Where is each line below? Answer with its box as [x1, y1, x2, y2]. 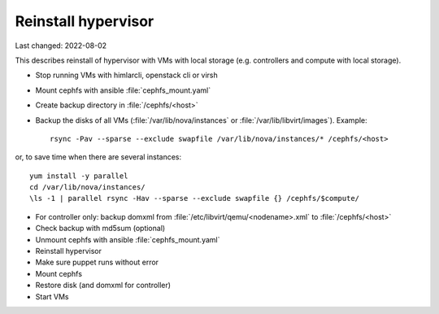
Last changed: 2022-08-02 [15, 41, 107, 50]
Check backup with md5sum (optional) [35, 224, 166, 233]
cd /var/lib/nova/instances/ [29, 183, 146, 192]
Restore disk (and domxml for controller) [35, 281, 171, 290]
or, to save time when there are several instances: [15, 152, 182, 162]
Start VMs [35, 291, 69, 301]
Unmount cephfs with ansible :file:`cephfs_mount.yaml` [35, 234, 220, 244]
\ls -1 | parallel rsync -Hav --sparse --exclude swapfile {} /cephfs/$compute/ [29, 194, 360, 203]
